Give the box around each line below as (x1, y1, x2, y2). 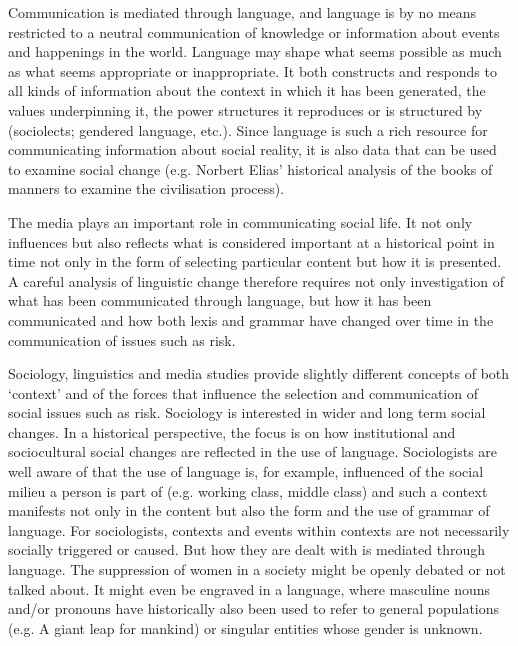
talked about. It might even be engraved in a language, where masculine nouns (8, 578, 491, 599)
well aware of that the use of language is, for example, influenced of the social (8, 461, 484, 482)
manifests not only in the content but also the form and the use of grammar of (8, 500, 490, 521)
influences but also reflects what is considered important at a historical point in (8, 231, 495, 252)
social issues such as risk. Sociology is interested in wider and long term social (8, 402, 486, 423)
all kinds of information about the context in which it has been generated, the (8, 80, 486, 101)
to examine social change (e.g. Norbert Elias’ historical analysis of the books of (8, 158, 493, 179)
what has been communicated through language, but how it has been (8, 290, 432, 311)
